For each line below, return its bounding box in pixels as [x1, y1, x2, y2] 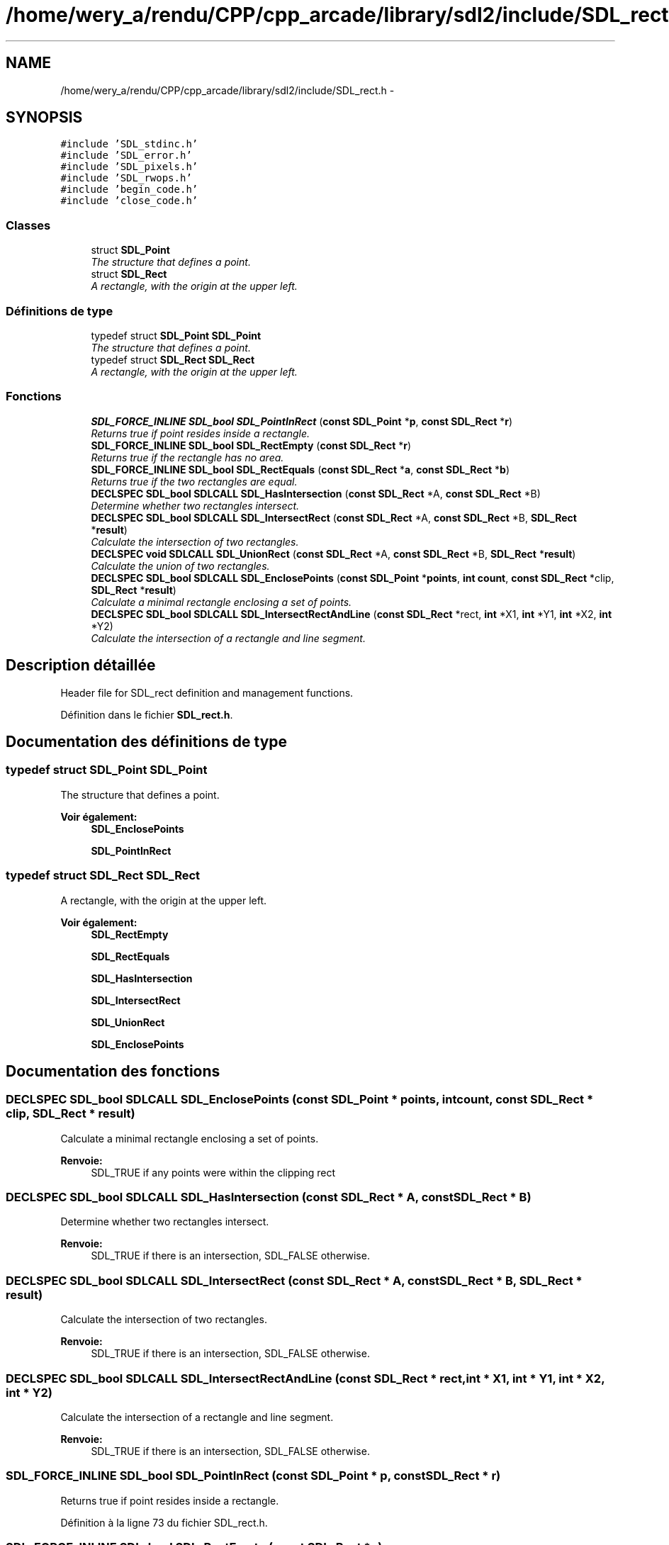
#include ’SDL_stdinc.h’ [60, 138, 198, 150]
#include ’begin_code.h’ [60, 184, 198, 196]
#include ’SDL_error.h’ [60, 150, 192, 162]
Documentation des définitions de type [6, 732, 288, 751]
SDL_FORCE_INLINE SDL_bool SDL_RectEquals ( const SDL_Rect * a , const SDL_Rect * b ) [91, 463, 510, 476]
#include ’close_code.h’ [60, 195, 198, 207]
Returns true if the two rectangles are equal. [91, 475, 298, 488]
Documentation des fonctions [6, 1062, 220, 1080]
